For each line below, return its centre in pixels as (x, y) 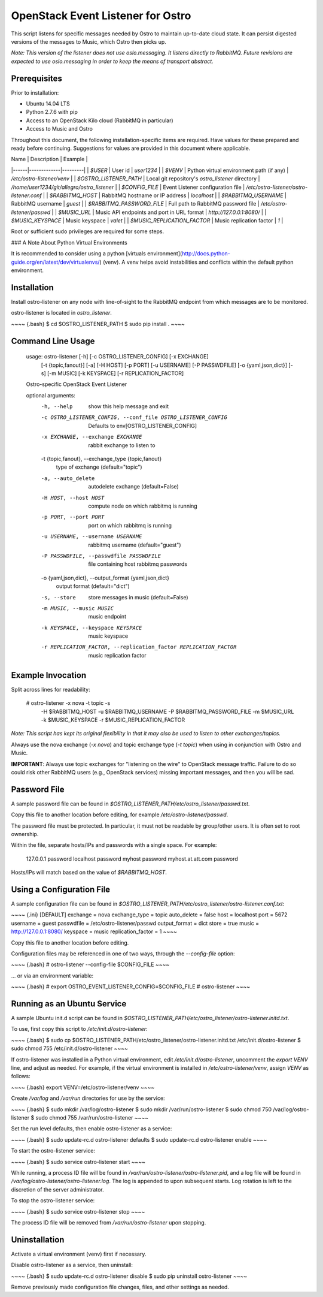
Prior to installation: (35, 92)
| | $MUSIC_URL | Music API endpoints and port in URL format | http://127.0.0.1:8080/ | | (159, 212)
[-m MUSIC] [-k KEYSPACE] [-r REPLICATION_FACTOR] (115, 373)
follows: (21, 1076)
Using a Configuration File (61, 889)
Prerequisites (36, 78)
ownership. (25, 834)
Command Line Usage (53, 341)
